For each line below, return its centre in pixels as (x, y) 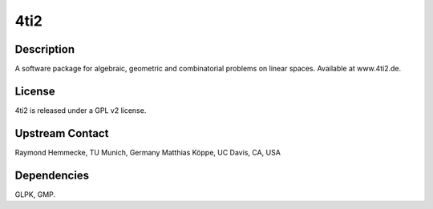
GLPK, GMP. (35, 194)
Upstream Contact (62, 133)
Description (45, 49)
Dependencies (52, 175)
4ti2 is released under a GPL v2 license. (81, 110)
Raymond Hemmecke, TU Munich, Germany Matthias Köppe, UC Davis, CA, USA (148, 152)
